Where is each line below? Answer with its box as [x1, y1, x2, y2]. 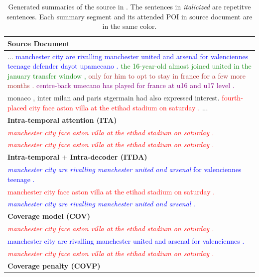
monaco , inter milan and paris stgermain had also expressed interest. [7, 92, 220, 103]
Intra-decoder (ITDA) [70, 152, 147, 162]
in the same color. [102, 21, 157, 31]
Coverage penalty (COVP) [7, 260, 101, 271]
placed [7, 102, 27, 112]
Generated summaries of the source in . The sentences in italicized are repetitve [8, 1, 251, 11]
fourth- [222, 92, 243, 103]
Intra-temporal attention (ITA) [7, 114, 117, 125]
